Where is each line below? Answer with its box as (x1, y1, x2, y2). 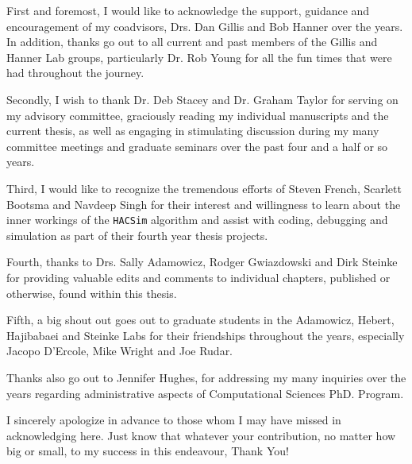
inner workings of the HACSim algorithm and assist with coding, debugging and (6, 211, 388, 228)
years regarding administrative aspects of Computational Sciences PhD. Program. (6, 385, 404, 401)
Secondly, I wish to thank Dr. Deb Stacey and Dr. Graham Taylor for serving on (6, 91, 399, 107)
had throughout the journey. (6, 64, 144, 81)
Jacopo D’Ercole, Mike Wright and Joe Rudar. (6, 342, 233, 359)
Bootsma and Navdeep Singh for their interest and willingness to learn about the (6, 195, 401, 212)
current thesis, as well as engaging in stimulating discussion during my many (6, 122, 379, 139)
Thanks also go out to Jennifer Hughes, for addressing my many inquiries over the (6, 369, 406, 385)
